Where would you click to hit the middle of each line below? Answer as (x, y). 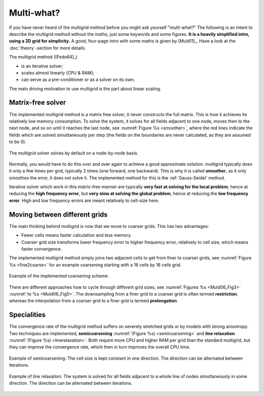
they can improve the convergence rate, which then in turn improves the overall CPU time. (100, 347)
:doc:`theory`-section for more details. (48, 48)
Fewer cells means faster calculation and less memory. (77, 235)
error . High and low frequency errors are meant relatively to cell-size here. (84, 200)
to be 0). (18, 142)
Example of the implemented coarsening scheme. (59, 276)
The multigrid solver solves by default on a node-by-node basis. (74, 153)
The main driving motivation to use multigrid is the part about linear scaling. (85, 89)
